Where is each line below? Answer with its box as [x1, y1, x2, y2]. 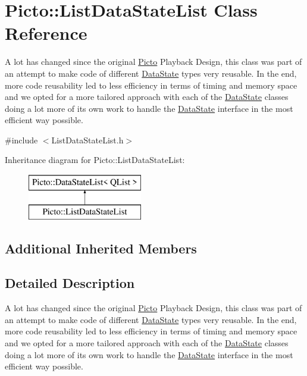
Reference [5, 21, 87, 45]
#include [5, 133, 38, 146]
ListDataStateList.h [51, 133, 124, 146]
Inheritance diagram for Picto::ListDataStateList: [5, 153, 185, 166]
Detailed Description [5, 274, 135, 292]
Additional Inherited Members [5, 239, 197, 257]
